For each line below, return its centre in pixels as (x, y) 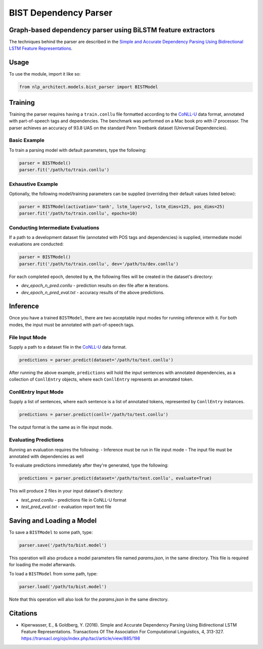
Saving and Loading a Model (53, 521)
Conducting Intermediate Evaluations (54, 228)
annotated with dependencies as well (47, 456)
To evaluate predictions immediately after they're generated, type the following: (89, 465)
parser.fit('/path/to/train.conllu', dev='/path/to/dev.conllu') (99, 264)
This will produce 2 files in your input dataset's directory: (66, 491)
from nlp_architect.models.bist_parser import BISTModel (89, 87)
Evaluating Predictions (36, 440)
